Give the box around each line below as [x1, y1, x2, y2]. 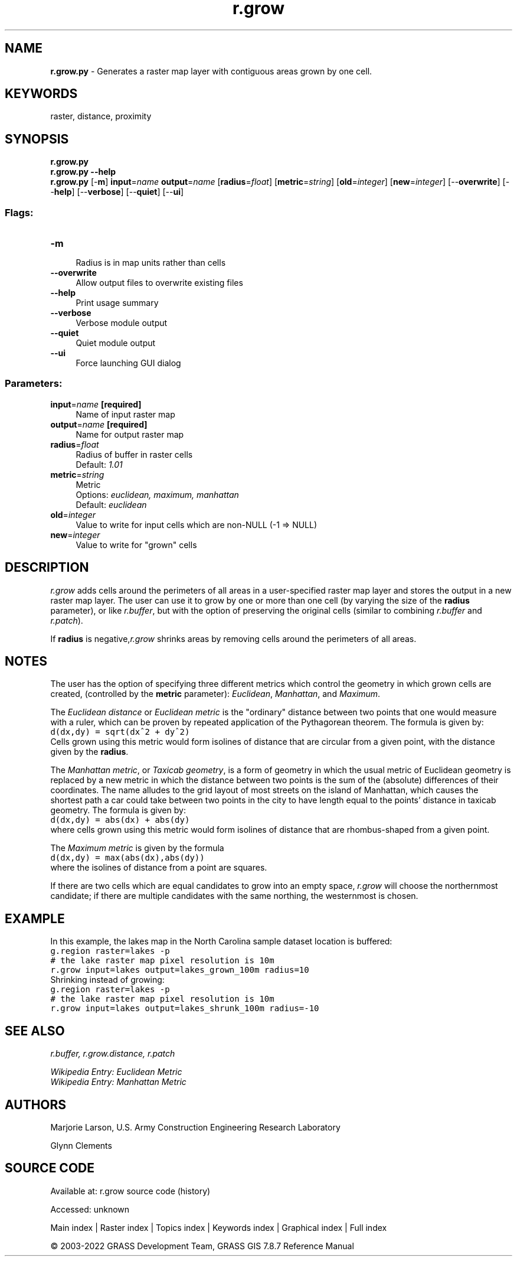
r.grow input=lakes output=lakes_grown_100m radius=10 [50, 965, 309, 975]
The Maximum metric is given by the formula [50, 843, 224, 853]
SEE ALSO [5, 1023, 65, 1038]
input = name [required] [50, 399, 142, 409]
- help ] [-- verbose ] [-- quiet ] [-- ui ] [50, 187, 184, 197]
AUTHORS [5, 1097, 67, 1112]
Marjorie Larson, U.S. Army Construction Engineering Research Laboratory [50, 1122, 341, 1132]
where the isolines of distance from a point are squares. [50, 862, 267, 873]
